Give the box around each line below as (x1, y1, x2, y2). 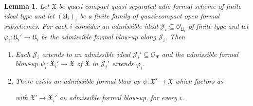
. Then (165, 31, 185, 41)
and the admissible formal (162, 49, 238, 59)
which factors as (175, 76, 223, 86)
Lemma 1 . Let (4, 1, 49, 11)
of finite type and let (188, 21, 249, 31)
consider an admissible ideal (74, 21, 158, 31)
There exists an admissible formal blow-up (15, 76, 141, 86)
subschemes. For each (4, 21, 68, 31)
